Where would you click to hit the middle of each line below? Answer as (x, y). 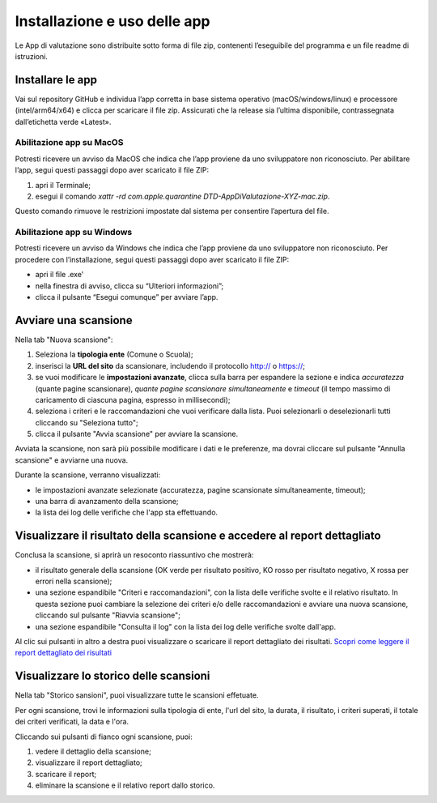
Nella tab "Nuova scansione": (64, 340)
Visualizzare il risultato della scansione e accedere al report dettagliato (198, 536)
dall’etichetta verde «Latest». (63, 122)
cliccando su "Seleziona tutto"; (87, 422)
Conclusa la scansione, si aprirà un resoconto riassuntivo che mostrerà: (134, 555)
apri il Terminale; (63, 185)
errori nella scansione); (74, 581)
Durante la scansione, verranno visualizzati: (88, 475)
